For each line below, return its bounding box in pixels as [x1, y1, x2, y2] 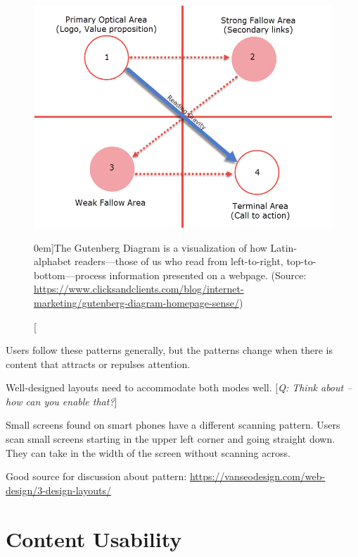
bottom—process [34, 267, 106, 282]
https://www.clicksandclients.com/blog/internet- [34, 281, 244, 296]
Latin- [270, 240, 298, 255]
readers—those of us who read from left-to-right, [74, 254, 283, 269]
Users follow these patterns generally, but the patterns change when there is [6, 343, 333, 357]
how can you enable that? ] [6, 393, 117, 408]
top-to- [286, 254, 317, 269]
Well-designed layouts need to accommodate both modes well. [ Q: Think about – [6, 380, 352, 395]
